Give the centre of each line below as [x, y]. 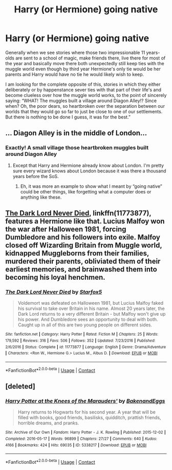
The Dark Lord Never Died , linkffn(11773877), [78, 213]
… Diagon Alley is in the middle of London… [76, 133]
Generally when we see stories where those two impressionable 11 [75, 52]
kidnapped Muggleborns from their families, [77, 253]
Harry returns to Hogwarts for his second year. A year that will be [87, 412]
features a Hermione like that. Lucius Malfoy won [85, 221]
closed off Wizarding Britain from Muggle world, [84, 246]
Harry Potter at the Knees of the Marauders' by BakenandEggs [85, 401]
